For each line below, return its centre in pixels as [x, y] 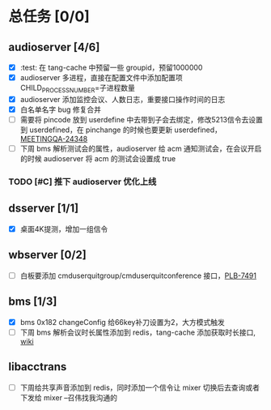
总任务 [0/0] [49, 17]
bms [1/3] [33, 302]
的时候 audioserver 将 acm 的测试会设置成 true [98, 159]
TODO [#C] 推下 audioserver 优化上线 [83, 182]
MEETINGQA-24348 [54, 139]
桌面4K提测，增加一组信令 [64, 228]
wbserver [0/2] [47, 255]
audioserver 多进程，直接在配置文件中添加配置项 [102, 78]
